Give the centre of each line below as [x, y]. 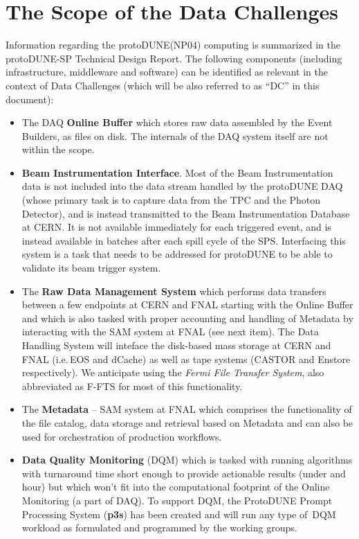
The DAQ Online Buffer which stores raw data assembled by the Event [177, 122]
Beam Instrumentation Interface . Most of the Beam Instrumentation [177, 172]
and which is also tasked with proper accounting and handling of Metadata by [187, 318]
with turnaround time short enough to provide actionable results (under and [184, 473]
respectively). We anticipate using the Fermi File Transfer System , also [173, 372]
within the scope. [58, 149]
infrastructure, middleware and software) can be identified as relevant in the [167, 72]
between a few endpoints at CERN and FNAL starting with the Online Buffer [187, 304]
